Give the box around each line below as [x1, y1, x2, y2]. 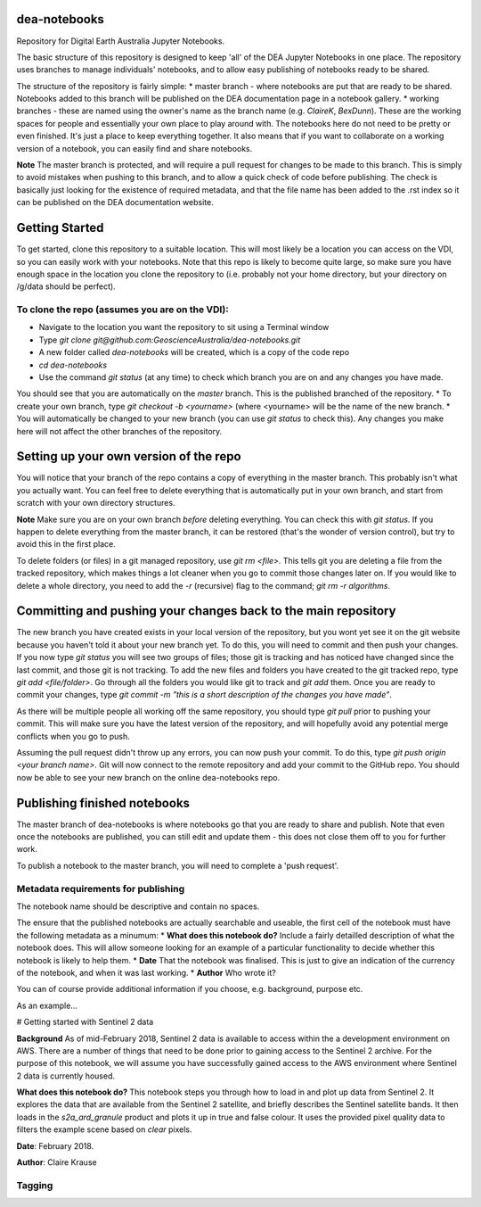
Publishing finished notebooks [16, 795, 191, 811]
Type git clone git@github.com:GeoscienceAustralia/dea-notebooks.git [38, 335, 301, 345]
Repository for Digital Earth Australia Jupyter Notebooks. [16, 36, 225, 46]
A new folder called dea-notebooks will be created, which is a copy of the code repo [38, 347, 350, 358]
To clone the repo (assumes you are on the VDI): [16, 303, 229, 316]
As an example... [16, 1000, 77, 1011]
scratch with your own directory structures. [16, 498, 175, 508]
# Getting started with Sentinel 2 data [16, 1017, 154, 1028]
